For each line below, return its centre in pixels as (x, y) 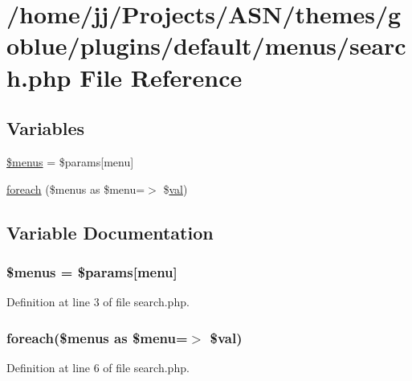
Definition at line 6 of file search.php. (98, 367)
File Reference (161, 77)
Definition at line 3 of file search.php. (98, 302)
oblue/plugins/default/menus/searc (206, 45)
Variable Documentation (110, 232)
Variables (46, 128)
